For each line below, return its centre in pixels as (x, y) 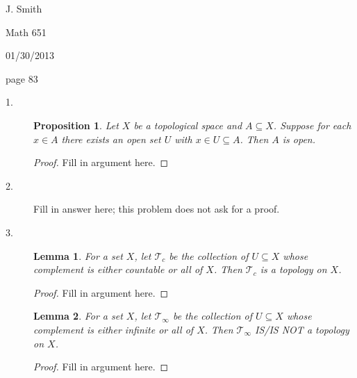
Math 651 (26, 32)
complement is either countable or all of (118, 269)
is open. (299, 139)
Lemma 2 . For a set (78, 316)
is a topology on (293, 269)
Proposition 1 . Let (76, 125)
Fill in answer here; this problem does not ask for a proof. (157, 209)
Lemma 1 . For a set (78, 255)
